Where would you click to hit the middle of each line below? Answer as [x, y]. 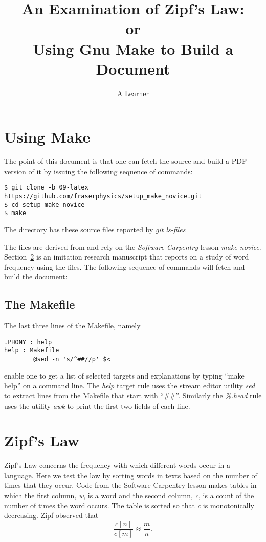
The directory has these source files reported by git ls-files [95, 230]
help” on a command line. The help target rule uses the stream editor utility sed [130, 385]
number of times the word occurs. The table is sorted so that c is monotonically [129, 505]
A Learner [133, 93]
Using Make [47, 137]
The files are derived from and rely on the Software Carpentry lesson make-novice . [133, 246]
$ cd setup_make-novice [45, 205]
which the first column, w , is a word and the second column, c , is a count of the [129, 495]
